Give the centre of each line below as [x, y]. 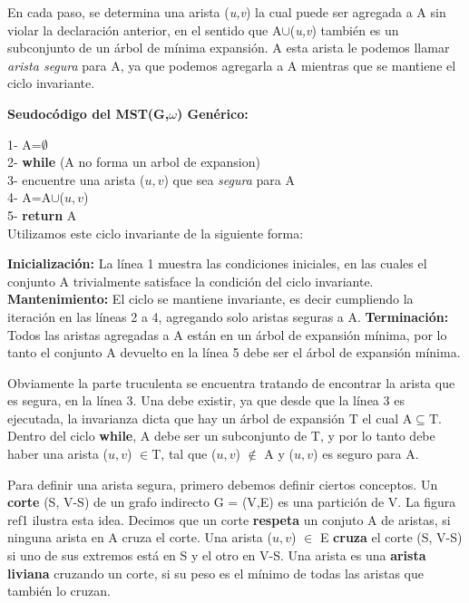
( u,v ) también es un [344, 29]
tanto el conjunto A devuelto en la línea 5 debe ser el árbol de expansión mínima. [234, 352]
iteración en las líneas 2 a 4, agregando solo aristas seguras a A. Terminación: [228, 316]
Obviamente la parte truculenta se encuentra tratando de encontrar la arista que [231, 382]
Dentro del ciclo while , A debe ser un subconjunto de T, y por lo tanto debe [221, 436]
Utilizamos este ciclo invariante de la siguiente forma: [156, 233]
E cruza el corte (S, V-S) [391, 537]
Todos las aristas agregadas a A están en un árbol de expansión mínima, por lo [227, 334]
